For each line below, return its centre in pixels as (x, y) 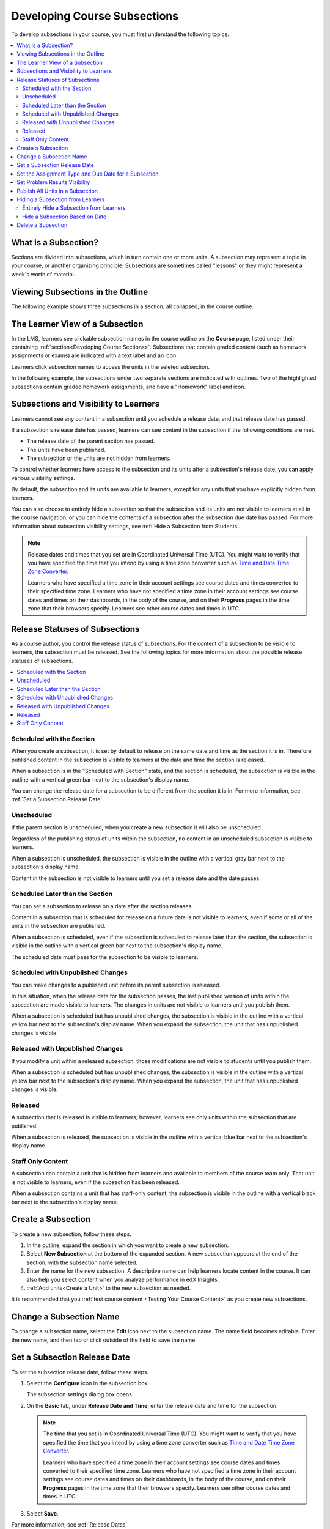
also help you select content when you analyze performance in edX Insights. (123, 1279)
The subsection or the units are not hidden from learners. (99, 458)
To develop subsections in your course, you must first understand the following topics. (120, 34)
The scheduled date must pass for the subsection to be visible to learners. (105, 957)
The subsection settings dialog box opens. (80, 1394)
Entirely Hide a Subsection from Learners (74, 208)
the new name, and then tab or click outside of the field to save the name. (104, 1340)
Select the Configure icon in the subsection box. (88, 1383)
